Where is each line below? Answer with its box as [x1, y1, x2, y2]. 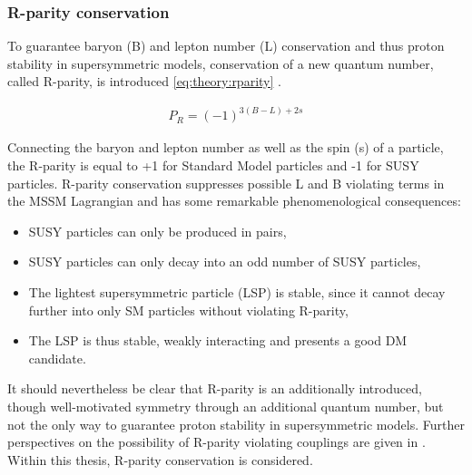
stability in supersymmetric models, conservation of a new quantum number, [7, 53, 434, 73]
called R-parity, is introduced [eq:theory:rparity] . [7, 72, 281, 91]
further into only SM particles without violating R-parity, [28, 300, 349, 319]
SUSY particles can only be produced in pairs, [28, 221, 287, 240]
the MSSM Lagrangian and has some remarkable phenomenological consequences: [7, 191, 461, 210]
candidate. [28, 348, 86, 367]
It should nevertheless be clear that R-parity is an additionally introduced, [7, 379, 422, 398]
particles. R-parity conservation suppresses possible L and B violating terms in [7, 173, 445, 192]
